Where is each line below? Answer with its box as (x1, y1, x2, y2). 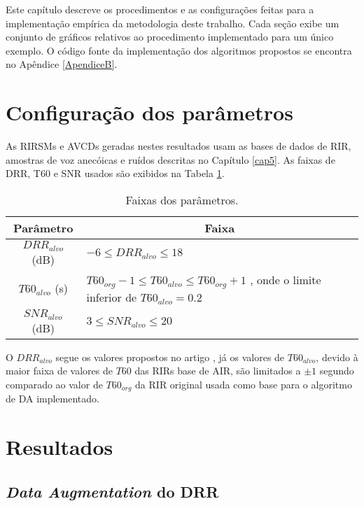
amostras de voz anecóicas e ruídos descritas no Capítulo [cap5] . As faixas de (6, 152, 335, 167)
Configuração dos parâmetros (6, 98, 293, 127)
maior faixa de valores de (6, 363, 113, 378)
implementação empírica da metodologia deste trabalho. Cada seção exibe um (6, 15, 339, 30)
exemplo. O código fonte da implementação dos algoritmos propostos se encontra (6, 43, 352, 57)
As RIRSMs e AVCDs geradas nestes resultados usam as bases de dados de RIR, (6, 139, 351, 153)
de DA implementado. (6, 391, 99, 406)
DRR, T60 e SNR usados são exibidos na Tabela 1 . (6, 166, 225, 181)
